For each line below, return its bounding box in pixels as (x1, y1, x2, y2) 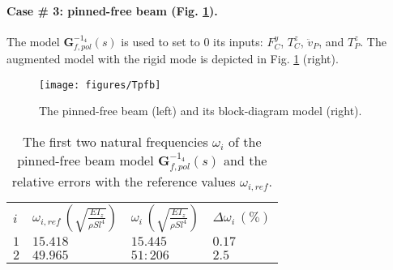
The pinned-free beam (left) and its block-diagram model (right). (39, 102, 362, 119)
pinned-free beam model (17, 151, 154, 170)
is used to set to (121, 32, 200, 49)
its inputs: (213, 32, 263, 49)
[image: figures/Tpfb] (39, 79, 161, 91)
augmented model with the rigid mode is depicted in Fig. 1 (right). (6, 50, 339, 67)
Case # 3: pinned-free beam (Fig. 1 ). (6, 2, 218, 19)
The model (6, 32, 60, 49)
